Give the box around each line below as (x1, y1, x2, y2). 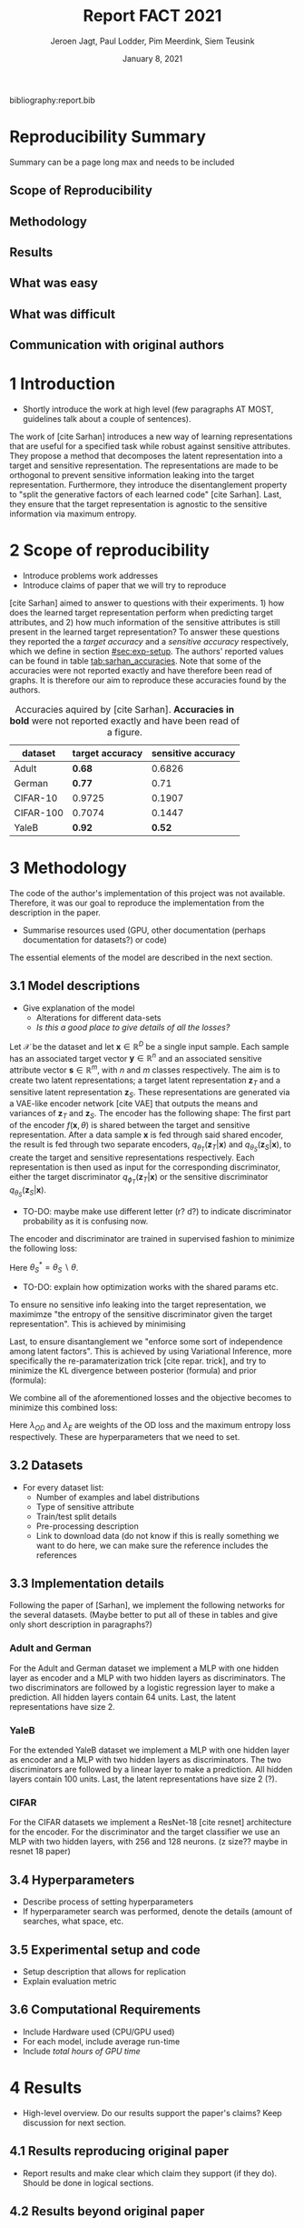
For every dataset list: (22, 1482, 104, 1493)
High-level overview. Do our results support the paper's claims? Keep (22, 2107, 283, 2118)
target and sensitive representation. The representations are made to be (9, 460, 279, 471)
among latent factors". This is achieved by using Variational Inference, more (9, 1346, 292, 1357)
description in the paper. (9, 907, 102, 918)
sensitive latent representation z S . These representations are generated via (9, 1086, 290, 1100)
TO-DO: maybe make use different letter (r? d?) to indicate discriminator (22, 1205, 292, 1216)
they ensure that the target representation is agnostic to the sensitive (9, 499, 268, 510)
